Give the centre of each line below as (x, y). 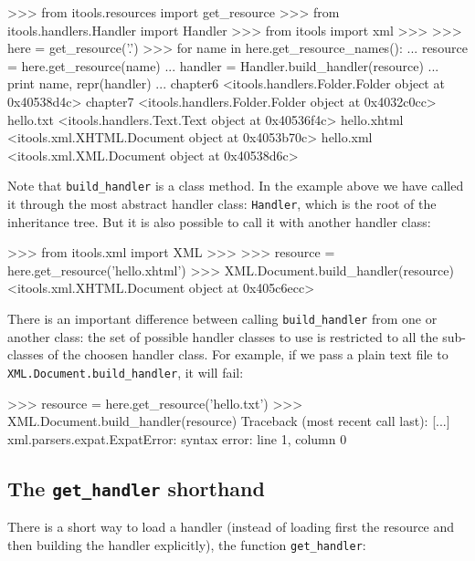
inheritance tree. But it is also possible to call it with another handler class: (219, 221)
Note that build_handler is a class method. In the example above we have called (236, 186)
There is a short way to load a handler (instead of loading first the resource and (231, 527)
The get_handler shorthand (136, 488)
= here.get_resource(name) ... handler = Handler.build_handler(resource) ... (223, 65)
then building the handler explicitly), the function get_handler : (187, 544)
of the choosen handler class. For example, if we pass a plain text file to (248, 354)
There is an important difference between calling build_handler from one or (222, 319)
